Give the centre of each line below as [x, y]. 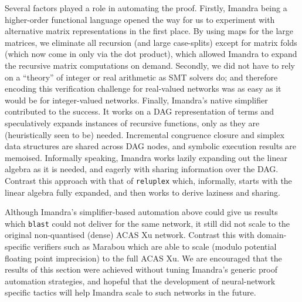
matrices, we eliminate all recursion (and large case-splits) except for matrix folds [151, 42]
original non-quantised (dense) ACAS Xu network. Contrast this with [130, 235]
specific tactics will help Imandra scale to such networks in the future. [130, 292]
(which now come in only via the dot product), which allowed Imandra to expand [151, 54]
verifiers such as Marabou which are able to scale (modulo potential [155, 246]
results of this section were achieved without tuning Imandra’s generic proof [141, 269]
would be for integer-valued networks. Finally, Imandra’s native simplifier [136, 100]
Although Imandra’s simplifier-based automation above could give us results [141, 212]
